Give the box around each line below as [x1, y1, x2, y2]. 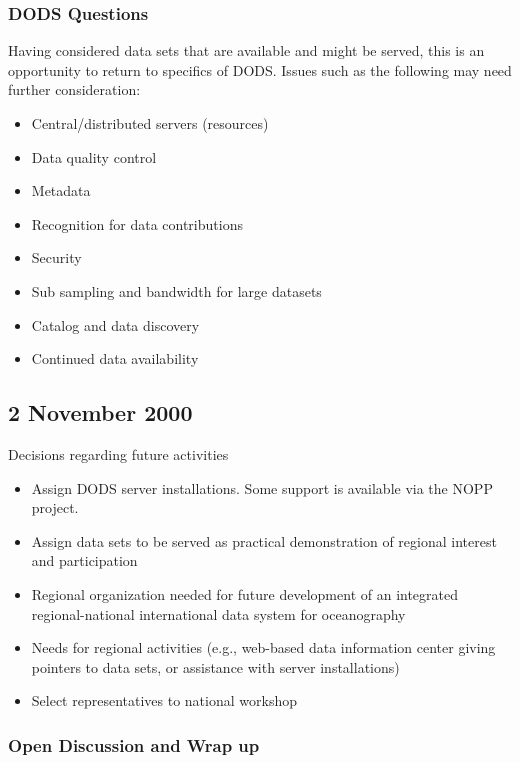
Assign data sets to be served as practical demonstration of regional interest [31, 530, 497, 551]
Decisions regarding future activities [8, 443, 229, 464]
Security [31, 247, 82, 268]
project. [31, 497, 79, 518]
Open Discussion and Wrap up [8, 732, 260, 757]
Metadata [31, 180, 91, 201]
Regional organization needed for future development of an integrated [31, 583, 459, 604]
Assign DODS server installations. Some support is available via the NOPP [31, 477, 493, 498]
